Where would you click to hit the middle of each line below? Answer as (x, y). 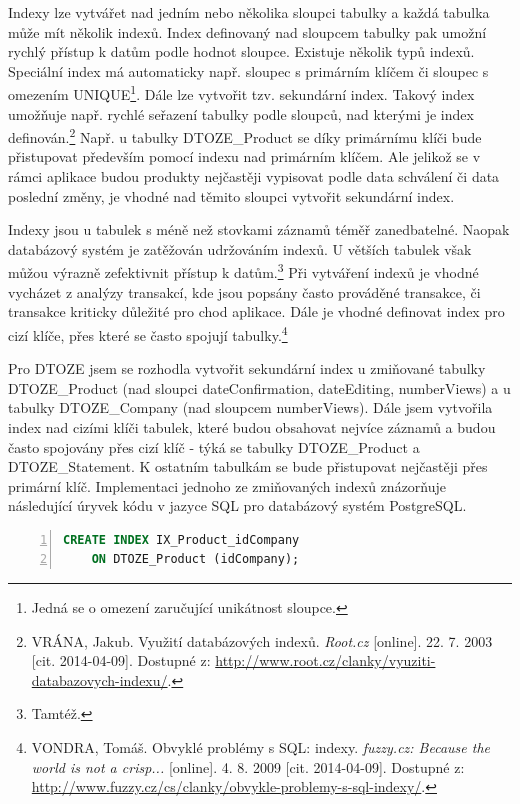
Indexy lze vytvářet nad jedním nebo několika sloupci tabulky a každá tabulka (249, 12)
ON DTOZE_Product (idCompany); (195, 559)
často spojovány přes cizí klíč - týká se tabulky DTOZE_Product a (214, 446)
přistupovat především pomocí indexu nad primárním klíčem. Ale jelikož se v (244, 156)
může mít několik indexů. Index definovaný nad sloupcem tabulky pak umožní (247, 31)
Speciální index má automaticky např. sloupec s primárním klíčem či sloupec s (248, 70)
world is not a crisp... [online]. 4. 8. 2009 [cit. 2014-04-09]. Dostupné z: (248, 766)
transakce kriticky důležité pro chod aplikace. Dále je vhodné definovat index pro (256, 311)
